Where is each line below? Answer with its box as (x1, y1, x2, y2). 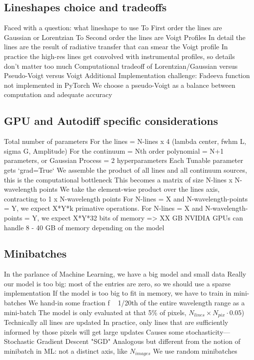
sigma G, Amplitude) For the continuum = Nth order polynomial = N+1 (4, 145, 224, 156)
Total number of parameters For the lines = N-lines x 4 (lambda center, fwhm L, (4, 136, 246, 146)
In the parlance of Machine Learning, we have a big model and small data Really (4, 269, 246, 279)
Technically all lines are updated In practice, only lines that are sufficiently (4, 317, 229, 327)
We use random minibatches (153, 345, 237, 356)
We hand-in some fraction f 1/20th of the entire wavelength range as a (28, 298, 245, 308)
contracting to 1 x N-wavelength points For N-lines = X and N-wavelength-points (4, 193, 248, 203)
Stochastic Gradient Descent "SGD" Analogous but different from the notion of (4, 336, 240, 346)
